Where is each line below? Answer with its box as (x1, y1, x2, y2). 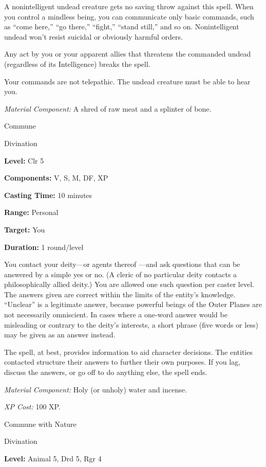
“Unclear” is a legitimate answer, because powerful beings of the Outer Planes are (4, 299, 262, 310)
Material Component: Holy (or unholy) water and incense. (4, 384, 187, 394)
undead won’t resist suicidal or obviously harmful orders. (4, 31, 183, 42)
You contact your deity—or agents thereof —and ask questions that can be (4, 259, 240, 270)
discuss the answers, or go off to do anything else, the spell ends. (4, 367, 207, 378)
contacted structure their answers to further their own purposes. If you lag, (4, 356, 240, 367)
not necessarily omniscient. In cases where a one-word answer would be (4, 309, 227, 320)
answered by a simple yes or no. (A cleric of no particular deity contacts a (4, 268, 237, 279)
